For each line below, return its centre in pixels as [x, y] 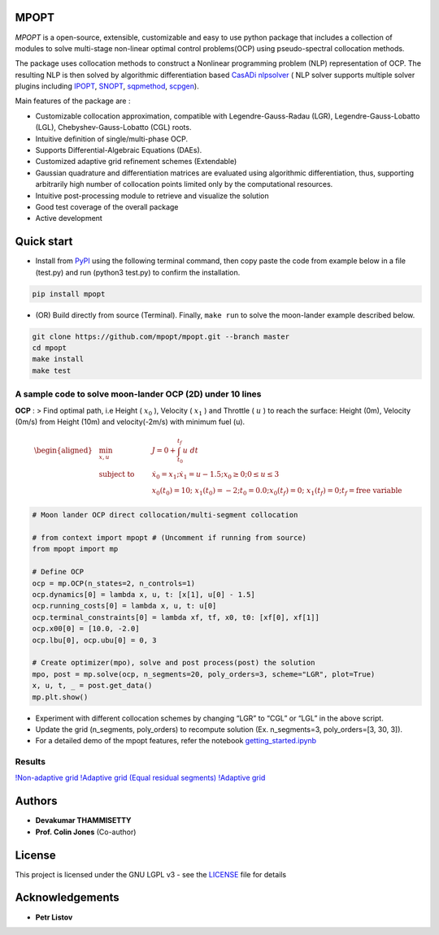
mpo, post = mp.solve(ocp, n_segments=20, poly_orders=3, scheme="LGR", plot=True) [204, 674]
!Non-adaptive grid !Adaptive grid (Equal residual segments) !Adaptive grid [140, 778]
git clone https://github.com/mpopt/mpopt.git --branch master [161, 336]
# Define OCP [58, 572]
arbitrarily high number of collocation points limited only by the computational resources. [184, 184]
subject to [117, 474]
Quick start [44, 242]
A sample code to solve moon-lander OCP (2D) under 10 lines [138, 394]
